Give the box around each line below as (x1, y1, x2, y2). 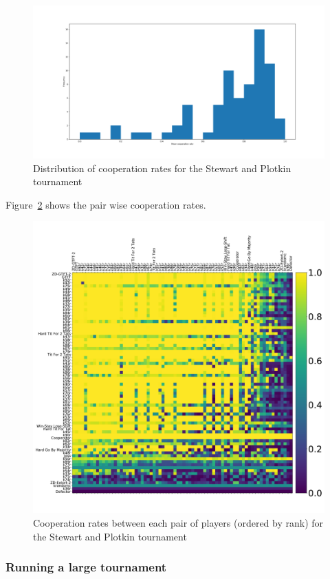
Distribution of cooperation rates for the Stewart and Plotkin (33, 160, 291, 175)
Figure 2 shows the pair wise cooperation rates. (5, 197, 206, 211)
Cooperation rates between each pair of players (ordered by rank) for (33, 515, 324, 529)
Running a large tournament (5, 558, 167, 576)
